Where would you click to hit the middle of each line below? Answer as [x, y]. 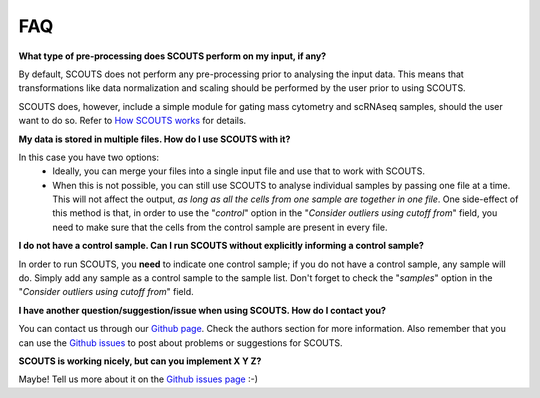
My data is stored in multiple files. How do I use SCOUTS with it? [154, 139]
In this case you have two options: [89, 157]
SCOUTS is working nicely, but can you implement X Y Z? [140, 361]
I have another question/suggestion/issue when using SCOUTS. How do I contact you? [202, 310]
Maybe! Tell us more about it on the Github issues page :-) [138, 379]
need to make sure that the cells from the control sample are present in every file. [220, 227]
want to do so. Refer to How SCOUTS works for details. [132, 121]
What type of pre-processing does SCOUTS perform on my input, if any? [172, 56]
